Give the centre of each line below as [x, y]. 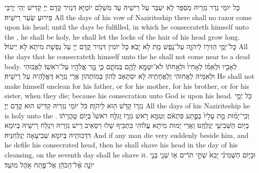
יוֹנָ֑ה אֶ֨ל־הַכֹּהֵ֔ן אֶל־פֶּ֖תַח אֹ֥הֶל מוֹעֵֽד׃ [49, 164]
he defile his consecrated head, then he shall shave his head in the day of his [121, 145]
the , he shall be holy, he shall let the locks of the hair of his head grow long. [122, 36]
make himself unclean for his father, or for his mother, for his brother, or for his [127, 85]
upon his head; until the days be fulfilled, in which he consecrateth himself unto [127, 27]
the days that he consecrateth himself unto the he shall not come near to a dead [127, 56]
